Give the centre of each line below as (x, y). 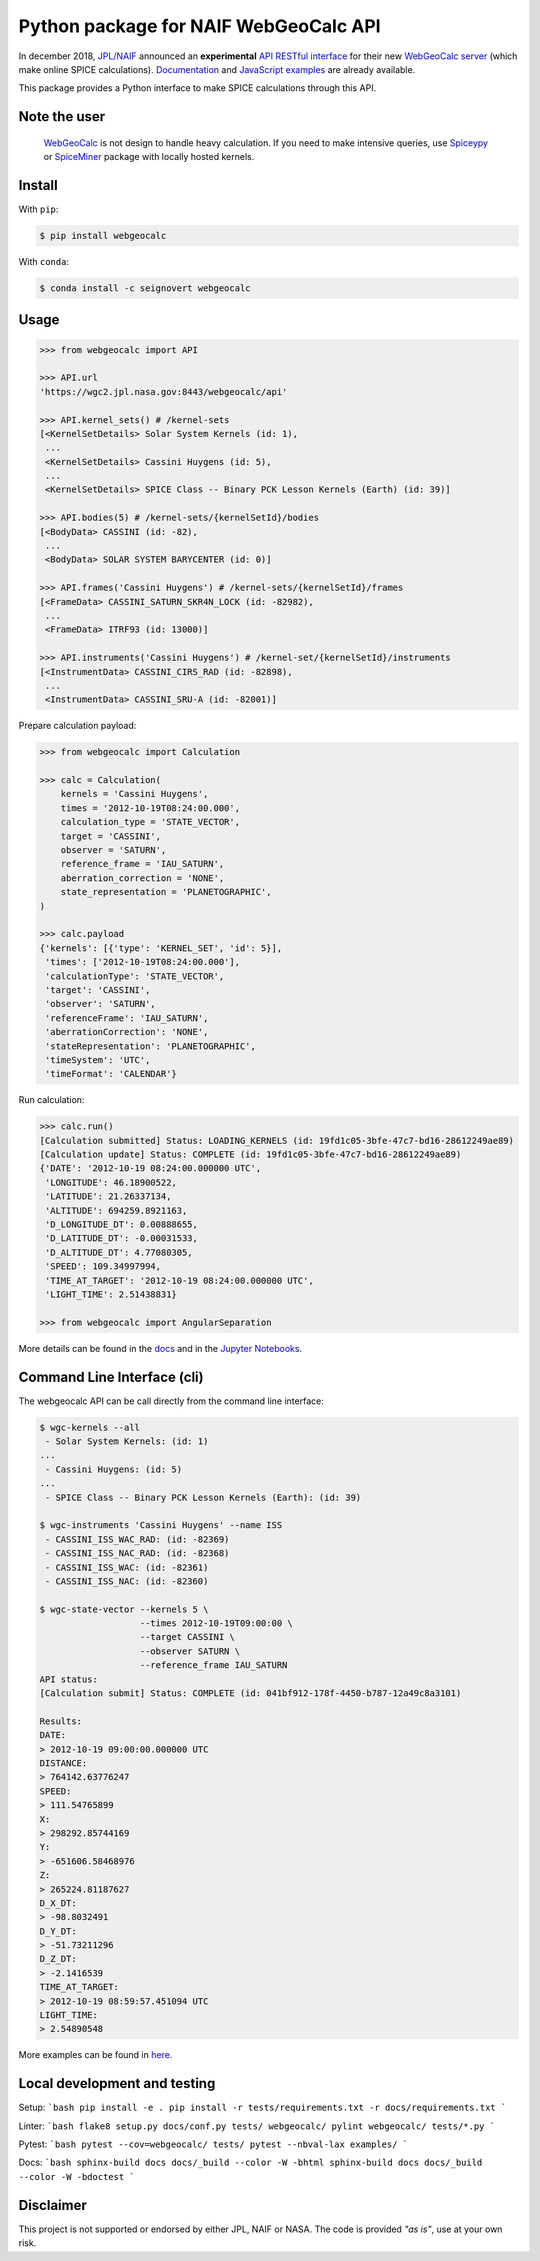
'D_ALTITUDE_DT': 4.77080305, (119, 1252)
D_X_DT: (58, 1903)
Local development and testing (117, 2083)
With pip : (38, 209)
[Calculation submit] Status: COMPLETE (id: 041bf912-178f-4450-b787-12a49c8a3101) (250, 1693)
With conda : (44, 261)
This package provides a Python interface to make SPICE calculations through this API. (197, 88)
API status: (69, 1679)
